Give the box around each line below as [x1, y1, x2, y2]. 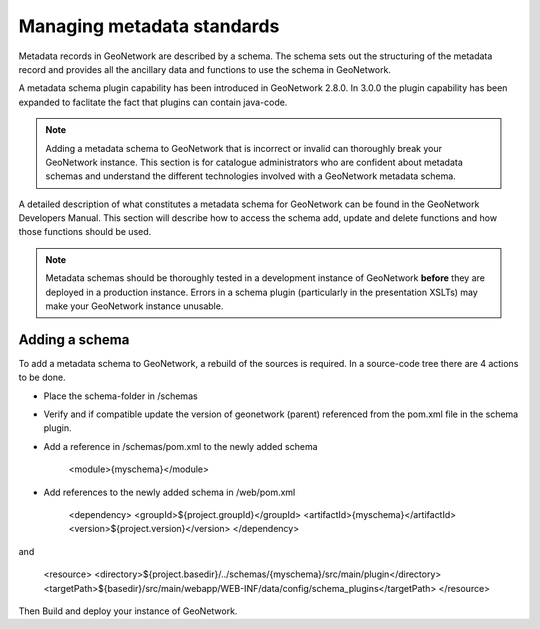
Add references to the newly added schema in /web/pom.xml [43, 486, 296, 498]
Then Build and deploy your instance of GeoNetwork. [18, 605, 238, 617]
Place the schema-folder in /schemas [43, 390, 199, 402]
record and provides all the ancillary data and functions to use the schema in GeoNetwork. [18, 63, 392, 75]
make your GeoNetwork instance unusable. [45, 300, 224, 312]
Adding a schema [18, 331, 130, 348]
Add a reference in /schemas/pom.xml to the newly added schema [43, 440, 319, 452]
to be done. [18, 371, 66, 384]
